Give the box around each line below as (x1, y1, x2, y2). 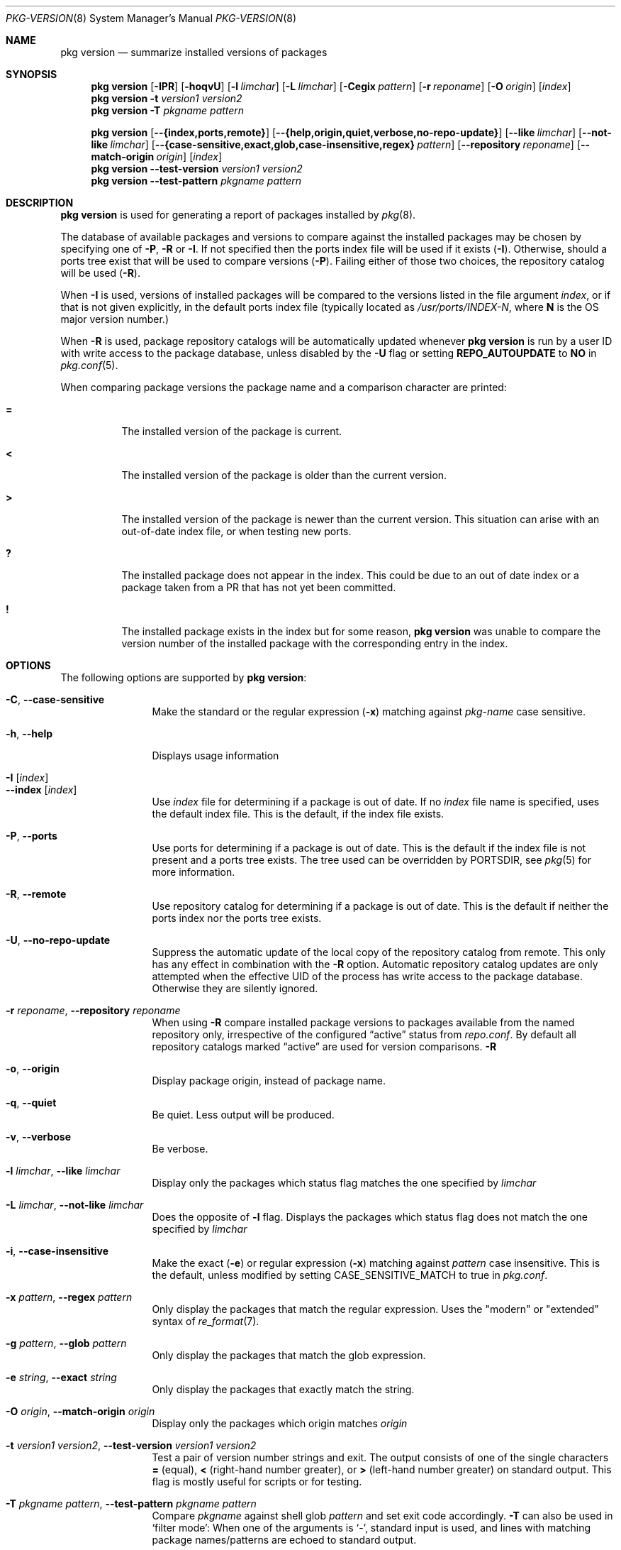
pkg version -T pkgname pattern (91, 104, 245, 116)
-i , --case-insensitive (6, 1245, 109, 1257)
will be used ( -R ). (60, 267, 140, 279)
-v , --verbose (6, 1131, 72, 1143)
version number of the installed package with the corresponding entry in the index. (121, 637, 508, 649)
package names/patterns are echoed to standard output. (152, 1534, 417, 1546)
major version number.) (60, 313, 169, 325)
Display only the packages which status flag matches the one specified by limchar (152, 1177, 537, 1189)
